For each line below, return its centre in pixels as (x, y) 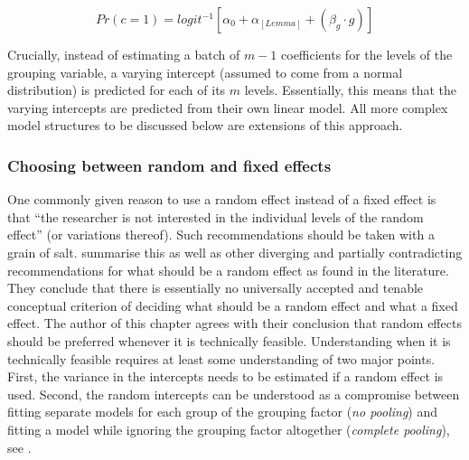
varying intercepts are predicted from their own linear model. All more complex (228, 107)
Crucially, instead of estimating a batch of (124, 54)
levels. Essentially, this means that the (351, 90)
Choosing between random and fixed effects (169, 165)
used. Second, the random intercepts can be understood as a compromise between (234, 394)
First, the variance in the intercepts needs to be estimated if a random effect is (225, 376)
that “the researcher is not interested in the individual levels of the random (216, 216)
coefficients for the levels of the (367, 54)
